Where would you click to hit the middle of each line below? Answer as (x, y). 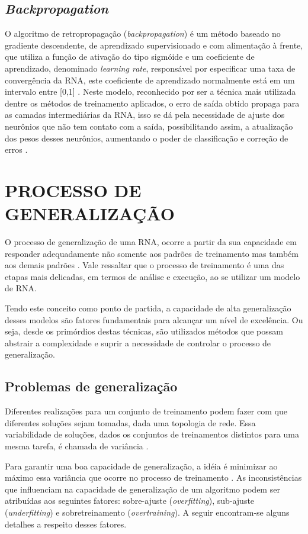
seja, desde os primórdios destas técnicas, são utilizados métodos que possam (144, 331)
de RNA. (21, 288)
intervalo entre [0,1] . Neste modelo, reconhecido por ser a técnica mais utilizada (150, 91)
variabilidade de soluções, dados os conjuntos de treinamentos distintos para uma (152, 434)
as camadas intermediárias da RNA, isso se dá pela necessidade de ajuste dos (145, 115)
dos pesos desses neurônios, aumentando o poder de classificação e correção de (147, 138)
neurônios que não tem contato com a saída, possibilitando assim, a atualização (149, 126)
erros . (16, 149)
